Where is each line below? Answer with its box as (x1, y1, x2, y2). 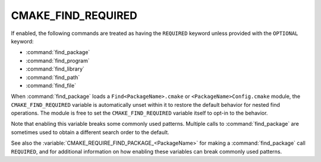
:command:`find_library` (26, 65, 84, 72)
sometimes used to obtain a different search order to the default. (11, 128, 169, 136)
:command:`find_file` (26, 82, 77, 89)
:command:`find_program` (26, 57, 90, 64)
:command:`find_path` (26, 74, 80, 81)
